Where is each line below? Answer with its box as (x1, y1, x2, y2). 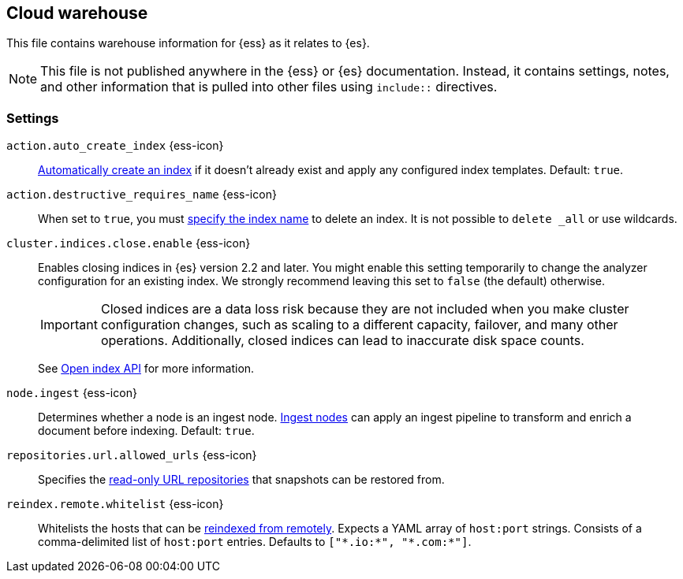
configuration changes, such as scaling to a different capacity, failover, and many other (100, 317, 618, 333)
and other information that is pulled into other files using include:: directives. (40, 79, 498, 95)
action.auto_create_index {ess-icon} (6, 139, 224, 153)
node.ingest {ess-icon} (6, 386, 137, 400)
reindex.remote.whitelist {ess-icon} (6, 497, 224, 511)
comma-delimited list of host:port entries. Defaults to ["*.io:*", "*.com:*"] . (38, 535, 472, 549)
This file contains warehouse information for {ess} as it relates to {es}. (6, 36, 370, 50)
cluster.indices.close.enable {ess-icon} (6, 236, 251, 251)
